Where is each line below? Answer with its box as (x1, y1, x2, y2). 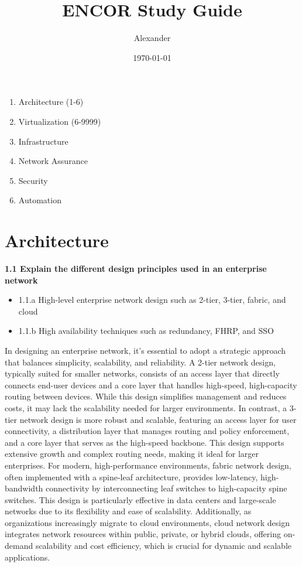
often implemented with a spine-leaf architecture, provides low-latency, (5, 470, 258, 483)
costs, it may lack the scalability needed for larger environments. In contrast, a (5, 401, 287, 414)
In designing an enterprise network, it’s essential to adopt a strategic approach (5, 344, 286, 356)
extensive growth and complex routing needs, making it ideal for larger (5, 448, 259, 460)
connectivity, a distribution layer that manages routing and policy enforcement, (5, 425, 290, 437)
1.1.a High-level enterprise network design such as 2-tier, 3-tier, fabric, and (18, 293, 286, 306)
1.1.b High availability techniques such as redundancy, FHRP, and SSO (18, 325, 274, 337)
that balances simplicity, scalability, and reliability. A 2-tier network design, (5, 356, 276, 368)
